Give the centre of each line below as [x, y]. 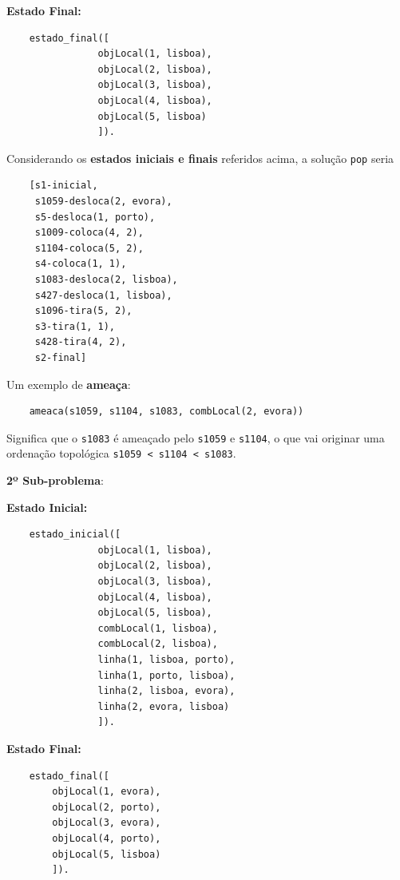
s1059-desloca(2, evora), [103, 201]
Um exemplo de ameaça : [69, 384]
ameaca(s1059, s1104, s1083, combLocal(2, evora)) [166, 412]
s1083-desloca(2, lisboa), [106, 279]
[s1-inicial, [63, 186]
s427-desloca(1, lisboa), [103, 295]
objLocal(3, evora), [107, 823]
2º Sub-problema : [55, 480]
